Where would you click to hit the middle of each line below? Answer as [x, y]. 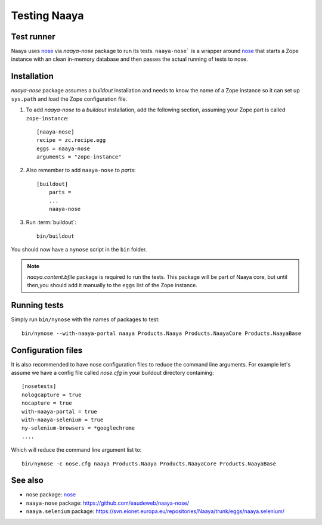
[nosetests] [39, 386]
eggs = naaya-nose [64, 148]
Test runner [33, 37]
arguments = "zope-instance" [79, 157]
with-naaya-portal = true [60, 411]
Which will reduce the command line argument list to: [76, 450]
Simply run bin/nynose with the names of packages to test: [86, 319]
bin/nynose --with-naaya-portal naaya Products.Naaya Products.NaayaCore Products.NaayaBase [162, 333]
